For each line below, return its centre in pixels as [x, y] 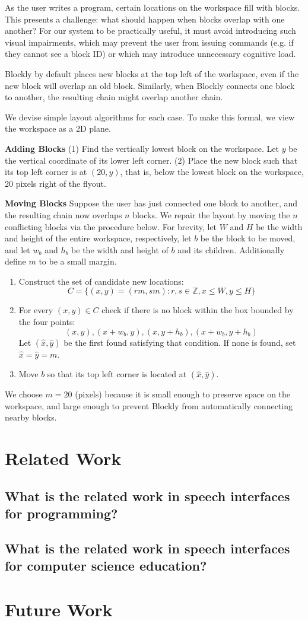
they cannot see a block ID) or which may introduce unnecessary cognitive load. [150, 54]
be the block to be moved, [248, 238]
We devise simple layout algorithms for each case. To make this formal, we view [150, 117]
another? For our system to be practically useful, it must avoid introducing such [150, 31]
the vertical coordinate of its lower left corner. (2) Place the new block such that [151, 160]
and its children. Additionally [231, 249]
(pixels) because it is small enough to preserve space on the [183, 394]
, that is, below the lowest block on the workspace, [212, 172]
